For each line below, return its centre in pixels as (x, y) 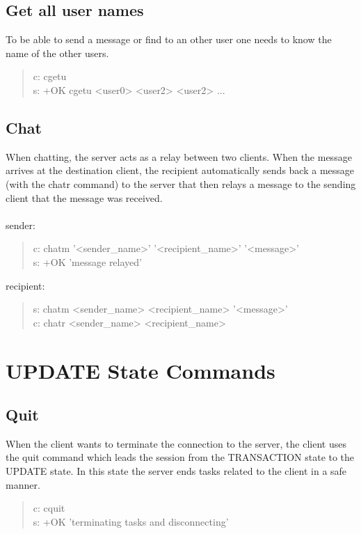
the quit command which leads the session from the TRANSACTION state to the (180, 457)
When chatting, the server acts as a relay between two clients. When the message (179, 156)
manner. (23, 484)
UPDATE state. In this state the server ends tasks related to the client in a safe (176, 471)
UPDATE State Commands (141, 370)
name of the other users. (57, 53)
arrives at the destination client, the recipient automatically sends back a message (180, 170)
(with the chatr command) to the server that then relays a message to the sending (181, 183)
